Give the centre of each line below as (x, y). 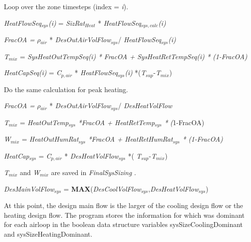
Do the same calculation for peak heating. (66, 89)
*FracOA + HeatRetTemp (117, 122)
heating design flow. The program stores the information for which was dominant (124, 215)
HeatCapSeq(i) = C (33, 73)
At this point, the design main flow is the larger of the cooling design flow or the (124, 205)
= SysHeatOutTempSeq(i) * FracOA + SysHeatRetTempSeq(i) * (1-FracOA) (134, 56)
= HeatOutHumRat (50, 139)
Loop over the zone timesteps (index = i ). (66, 6)
